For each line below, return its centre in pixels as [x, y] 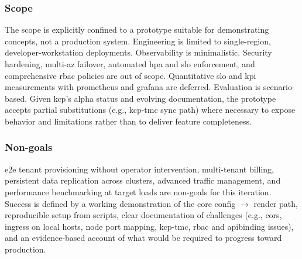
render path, [276, 203]
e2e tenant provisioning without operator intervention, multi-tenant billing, [139, 169]
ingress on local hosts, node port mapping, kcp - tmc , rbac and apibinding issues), [149, 226]
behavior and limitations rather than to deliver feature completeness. [128, 121]
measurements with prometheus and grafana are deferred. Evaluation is [133, 87]
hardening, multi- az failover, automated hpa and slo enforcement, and [130, 64]
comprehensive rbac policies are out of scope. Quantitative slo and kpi [131, 75]
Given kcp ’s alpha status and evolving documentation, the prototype [153, 98]
